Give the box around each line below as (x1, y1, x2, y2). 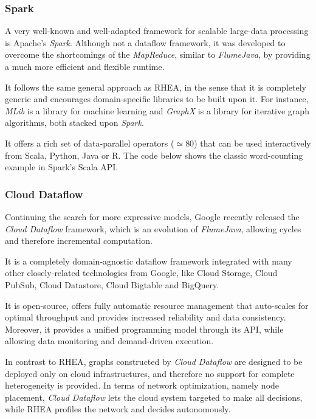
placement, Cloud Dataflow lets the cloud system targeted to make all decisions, (5, 390, 303, 403)
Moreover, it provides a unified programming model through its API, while (5, 322, 284, 335)
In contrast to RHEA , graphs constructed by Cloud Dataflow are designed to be (5, 355, 303, 367)
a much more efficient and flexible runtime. (5, 60, 165, 72)
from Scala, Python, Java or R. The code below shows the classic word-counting (5, 148, 303, 161)
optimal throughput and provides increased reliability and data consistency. (5, 311, 286, 324)
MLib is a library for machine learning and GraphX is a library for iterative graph (5, 104, 309, 117)
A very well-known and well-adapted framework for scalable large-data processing (5, 24, 309, 37)
